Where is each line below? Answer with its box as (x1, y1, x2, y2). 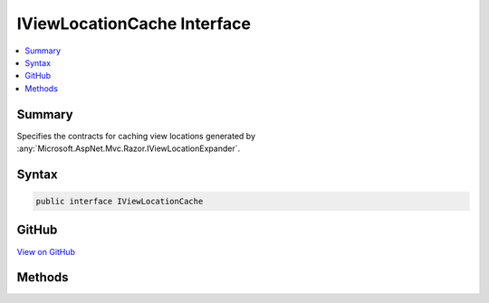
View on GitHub (16, 246, 76, 257)
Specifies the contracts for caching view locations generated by (16, 130, 256, 141)
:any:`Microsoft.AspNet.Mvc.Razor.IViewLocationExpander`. (16, 143, 240, 154)
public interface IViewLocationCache (35, 196, 204, 207)
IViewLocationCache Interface (16, 14, 251, 33)
